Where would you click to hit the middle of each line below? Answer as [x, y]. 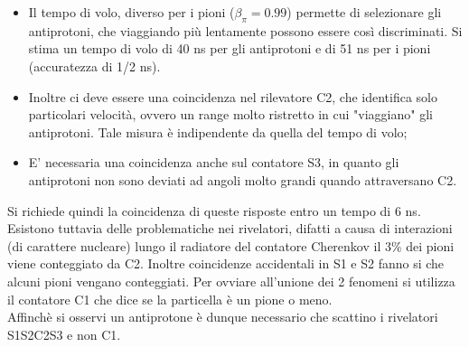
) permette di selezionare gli [364, 12]
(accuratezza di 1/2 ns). [94, 66]
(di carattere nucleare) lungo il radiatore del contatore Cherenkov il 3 [199, 245]
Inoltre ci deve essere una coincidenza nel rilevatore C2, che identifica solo [233, 96]
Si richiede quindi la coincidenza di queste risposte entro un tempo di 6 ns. [214, 210]
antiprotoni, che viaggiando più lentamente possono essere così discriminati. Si [245, 30]
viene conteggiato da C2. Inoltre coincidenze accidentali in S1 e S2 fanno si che [226, 263]
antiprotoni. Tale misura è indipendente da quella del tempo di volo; [218, 131]
